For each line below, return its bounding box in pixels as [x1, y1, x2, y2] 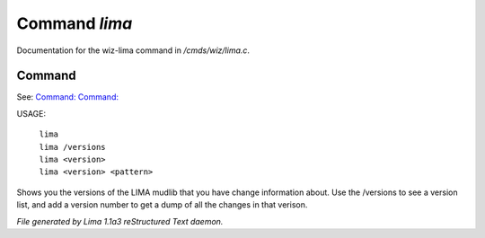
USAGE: [16, 108, 47, 119]
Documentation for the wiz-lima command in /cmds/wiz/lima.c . [16, 45, 251, 56]
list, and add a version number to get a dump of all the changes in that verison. [16, 199, 308, 210]
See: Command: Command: [16, 92, 119, 102]
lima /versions [39, 142, 107, 152]
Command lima [16, 13, 133, 33]
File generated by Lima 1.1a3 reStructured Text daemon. [16, 216, 224, 226]
